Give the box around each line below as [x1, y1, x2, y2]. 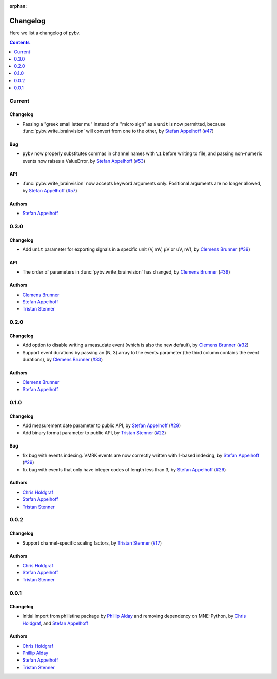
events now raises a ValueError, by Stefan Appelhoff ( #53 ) [22, 158, 146, 164]
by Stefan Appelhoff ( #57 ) [22, 187, 77, 193]
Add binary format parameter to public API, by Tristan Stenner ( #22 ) [22, 430, 166, 436]
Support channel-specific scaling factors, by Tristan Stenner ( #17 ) [22, 539, 162, 546]
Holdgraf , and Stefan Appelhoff [22, 620, 88, 626]
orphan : [9, 3, 27, 9]
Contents [9, 39, 30, 46]
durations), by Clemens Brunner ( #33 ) [22, 357, 103, 363]
